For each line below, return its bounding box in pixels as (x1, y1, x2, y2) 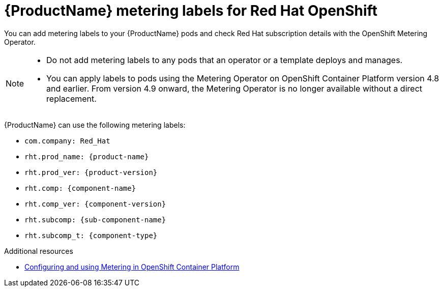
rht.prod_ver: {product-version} (24, 168, 158, 177)
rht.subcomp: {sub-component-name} (24, 215, 166, 224)
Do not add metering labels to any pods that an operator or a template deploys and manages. (46, 54, 403, 65)
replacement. (46, 93, 97, 104)
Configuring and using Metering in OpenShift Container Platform (24, 262, 240, 271)
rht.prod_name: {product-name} (24, 152, 149, 161)
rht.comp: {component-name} (24, 184, 136, 192)
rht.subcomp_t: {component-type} (24, 231, 158, 240)
